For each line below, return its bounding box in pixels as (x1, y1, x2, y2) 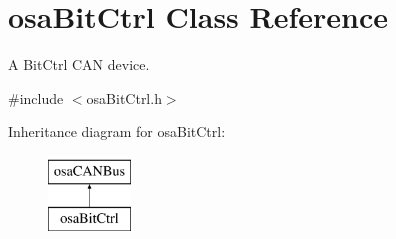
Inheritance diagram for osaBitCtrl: (8, 121, 226, 142)
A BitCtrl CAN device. (8, 54, 150, 75)
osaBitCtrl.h (86, 87, 162, 108)
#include (8, 87, 64, 108)
